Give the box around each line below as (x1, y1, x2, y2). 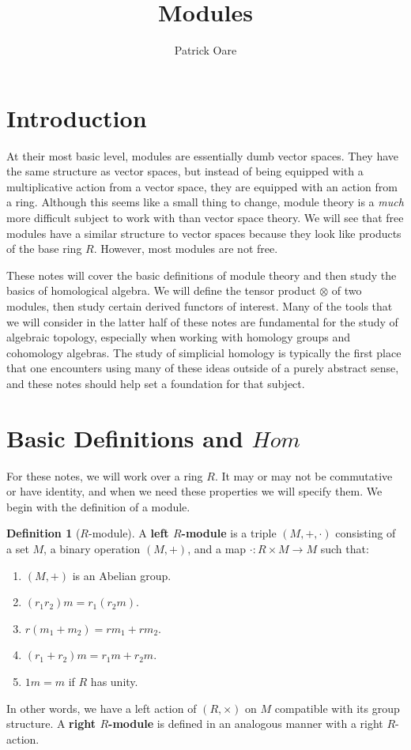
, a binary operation (43, 541, 141, 557)
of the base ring (6, 240, 82, 257)
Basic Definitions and (6, 421, 243, 454)
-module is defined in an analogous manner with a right (108, 715, 383, 732)
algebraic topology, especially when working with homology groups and (6, 329, 351, 345)
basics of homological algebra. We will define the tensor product (6, 282, 316, 299)
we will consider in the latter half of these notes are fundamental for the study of (6, 313, 398, 330)
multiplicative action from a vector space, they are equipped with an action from (6, 178, 398, 194)
